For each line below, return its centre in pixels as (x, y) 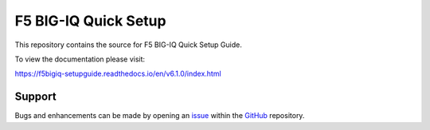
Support (35, 97)
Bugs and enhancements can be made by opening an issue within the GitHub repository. (160, 116)
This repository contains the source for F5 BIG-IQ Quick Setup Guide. (128, 45)
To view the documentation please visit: (80, 59)
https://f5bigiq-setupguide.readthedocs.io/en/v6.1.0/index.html (118, 74)
